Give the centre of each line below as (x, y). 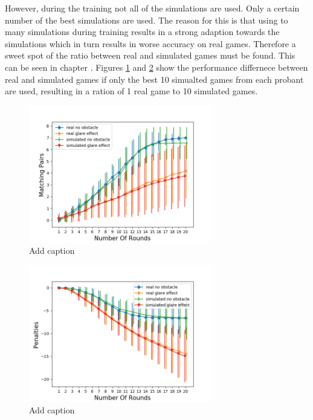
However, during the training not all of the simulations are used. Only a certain (152, 8)
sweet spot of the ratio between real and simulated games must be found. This (150, 55)
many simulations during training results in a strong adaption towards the (142, 32)
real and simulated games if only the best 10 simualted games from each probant (154, 79)
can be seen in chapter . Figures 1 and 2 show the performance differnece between (156, 67)
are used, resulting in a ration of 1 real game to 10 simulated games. (131, 91)
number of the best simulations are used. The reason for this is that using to (147, 20)
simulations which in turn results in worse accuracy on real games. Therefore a (150, 43)
